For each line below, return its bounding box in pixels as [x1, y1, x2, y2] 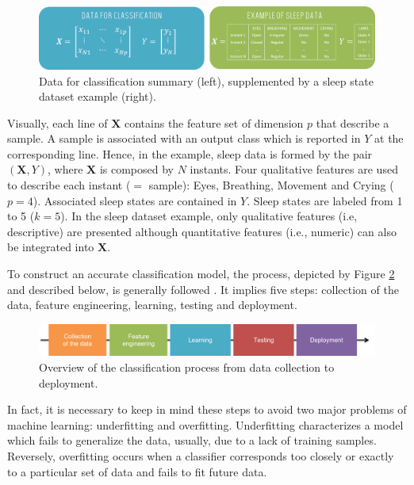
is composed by [99, 161, 174, 178]
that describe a [316, 114, 389, 131]
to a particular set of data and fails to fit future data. [7, 463, 267, 479]
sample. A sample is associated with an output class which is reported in [7, 130, 361, 147]
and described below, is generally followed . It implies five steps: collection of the [7, 281, 399, 297]
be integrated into [7, 239, 94, 255]
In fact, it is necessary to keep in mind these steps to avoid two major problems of [7, 401, 407, 418]
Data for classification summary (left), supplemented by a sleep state [39, 72, 374, 89]
